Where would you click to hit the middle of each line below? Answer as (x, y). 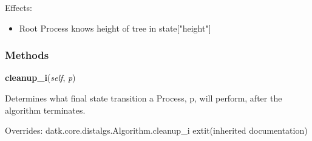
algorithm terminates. (45, 110)
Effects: (19, 7)
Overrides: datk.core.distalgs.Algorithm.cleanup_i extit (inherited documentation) (156, 130)
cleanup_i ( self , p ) (40, 77)
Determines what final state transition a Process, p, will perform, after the (144, 98)
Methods (27, 55)
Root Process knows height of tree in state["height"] (115, 28)
